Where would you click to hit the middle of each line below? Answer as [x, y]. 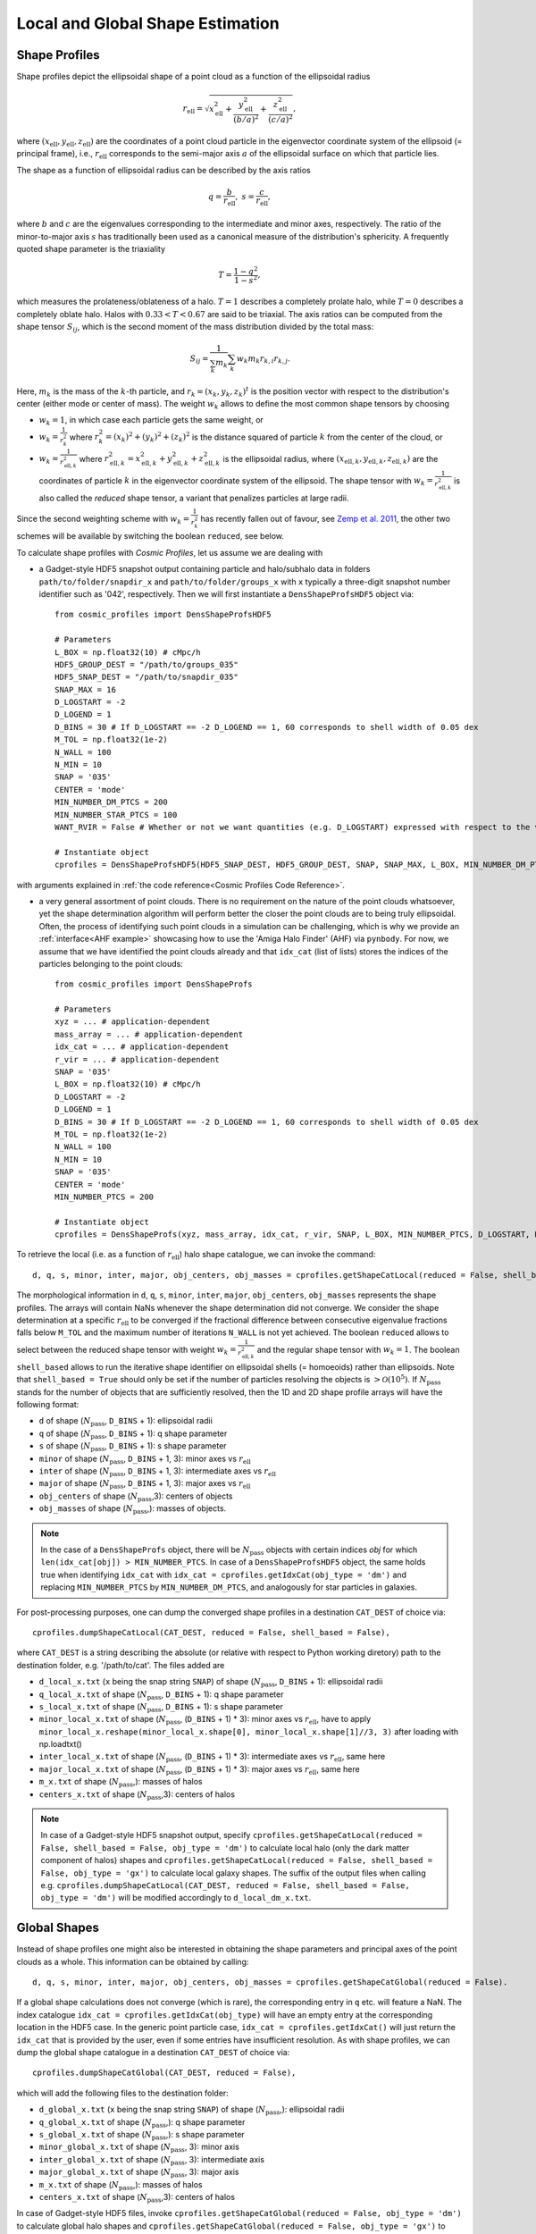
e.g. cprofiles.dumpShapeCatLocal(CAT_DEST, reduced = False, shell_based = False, [225, 1885]
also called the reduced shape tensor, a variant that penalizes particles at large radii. [194, 498]
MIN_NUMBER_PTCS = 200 [105, 1197]
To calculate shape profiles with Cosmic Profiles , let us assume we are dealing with [170, 552]
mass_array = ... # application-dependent [149, 1034]
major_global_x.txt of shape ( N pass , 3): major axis [139, 2173]
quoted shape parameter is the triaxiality [91, 249]
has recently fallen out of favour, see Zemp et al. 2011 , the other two [326, 518]
